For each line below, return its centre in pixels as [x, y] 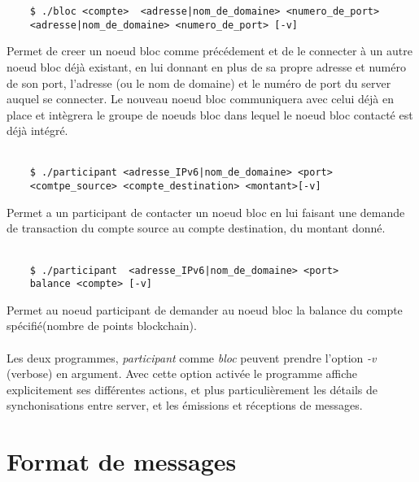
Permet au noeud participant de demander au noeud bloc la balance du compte [205, 309]
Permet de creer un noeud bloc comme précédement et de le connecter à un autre [209, 51]
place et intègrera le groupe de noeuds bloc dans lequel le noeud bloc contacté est [210, 114]
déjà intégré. [37, 130]
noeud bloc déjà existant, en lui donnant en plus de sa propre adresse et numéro [206, 66]
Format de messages [122, 461]
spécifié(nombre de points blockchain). [102, 326]
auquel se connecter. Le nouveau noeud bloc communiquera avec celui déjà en [200, 99]
